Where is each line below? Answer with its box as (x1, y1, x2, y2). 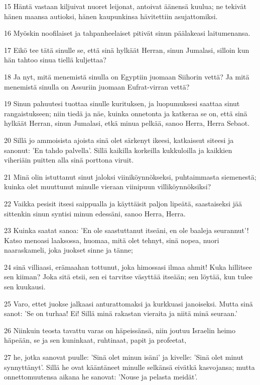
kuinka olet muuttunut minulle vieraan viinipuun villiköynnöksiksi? (4, 181, 211, 192)
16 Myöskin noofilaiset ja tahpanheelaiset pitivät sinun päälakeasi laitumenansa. (4, 28, 250, 38)
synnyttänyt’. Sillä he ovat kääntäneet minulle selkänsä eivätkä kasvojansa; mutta (4, 361, 255, 372)
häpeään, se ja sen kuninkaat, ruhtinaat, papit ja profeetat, (4, 335, 187, 345)
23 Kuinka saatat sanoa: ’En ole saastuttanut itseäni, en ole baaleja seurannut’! (4, 225, 249, 236)
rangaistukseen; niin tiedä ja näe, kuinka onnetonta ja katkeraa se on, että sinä (4, 108, 247, 118)
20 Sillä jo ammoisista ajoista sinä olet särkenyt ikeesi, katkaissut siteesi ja (4, 134, 234, 145)
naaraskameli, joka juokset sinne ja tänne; (4, 245, 133, 255)
